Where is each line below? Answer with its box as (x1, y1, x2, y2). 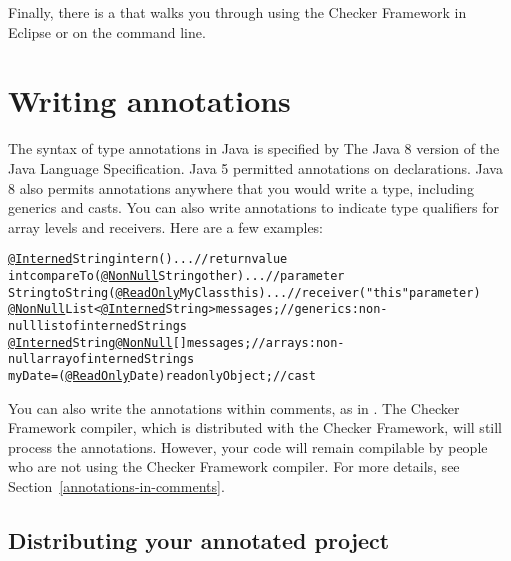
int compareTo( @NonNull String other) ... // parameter (8, 268, 345, 283)
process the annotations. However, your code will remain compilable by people (8, 436, 488, 457)
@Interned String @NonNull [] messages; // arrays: (8, 335, 316, 350)
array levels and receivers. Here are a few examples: (8, 216, 324, 237)
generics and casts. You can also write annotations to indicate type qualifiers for (8, 197, 500, 218)
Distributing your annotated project (8, 524, 390, 555)
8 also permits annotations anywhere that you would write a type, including (8, 177, 474, 198)
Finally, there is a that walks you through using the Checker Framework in (8, 2, 467, 22)
